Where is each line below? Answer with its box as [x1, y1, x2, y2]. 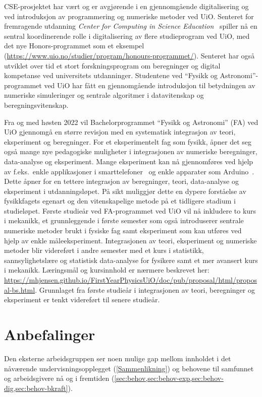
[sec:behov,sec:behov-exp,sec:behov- [114, 373, 224, 383]
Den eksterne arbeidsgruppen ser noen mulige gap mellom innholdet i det [4, 353, 231, 363]
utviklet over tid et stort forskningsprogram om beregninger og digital [4, 60, 221, 71]
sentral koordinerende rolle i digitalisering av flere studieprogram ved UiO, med [4, 30, 250, 41]
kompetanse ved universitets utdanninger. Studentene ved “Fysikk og [4, 70, 218, 81]
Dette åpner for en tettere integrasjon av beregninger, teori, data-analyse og [4, 176, 239, 186]
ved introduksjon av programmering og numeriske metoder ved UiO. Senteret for [4, 11, 254, 21]
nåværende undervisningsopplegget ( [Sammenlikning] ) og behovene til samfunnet [4, 363, 254, 373]
